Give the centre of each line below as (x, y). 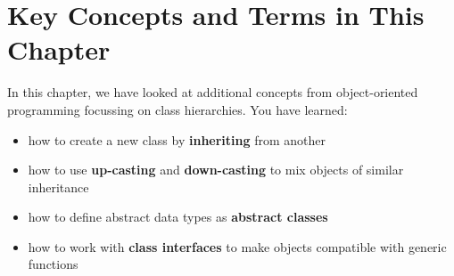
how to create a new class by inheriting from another (177, 139)
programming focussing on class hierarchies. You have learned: (177, 109)
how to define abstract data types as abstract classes (178, 217)
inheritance (58, 187)
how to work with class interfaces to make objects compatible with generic (237, 246)
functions (53, 264)
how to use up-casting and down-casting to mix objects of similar (216, 170)
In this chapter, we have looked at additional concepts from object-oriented (213, 92)
